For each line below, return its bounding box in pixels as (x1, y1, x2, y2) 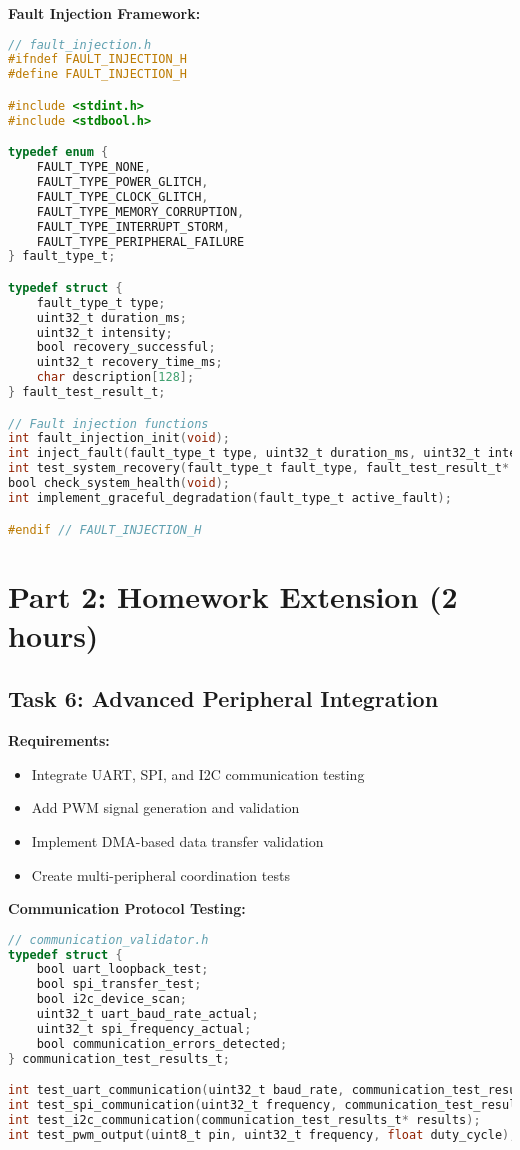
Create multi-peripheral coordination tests (31, 864, 290, 885)
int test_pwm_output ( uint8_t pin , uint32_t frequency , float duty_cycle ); (8, 1127, 517, 1142)
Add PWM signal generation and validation (31, 797, 300, 818)
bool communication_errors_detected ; (36, 1036, 288, 1051)
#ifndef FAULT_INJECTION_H (8, 52, 187, 67)
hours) (8, 614, 99, 655)
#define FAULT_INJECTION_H (8, 67, 187, 82)
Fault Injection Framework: (8, 3, 201, 23)
